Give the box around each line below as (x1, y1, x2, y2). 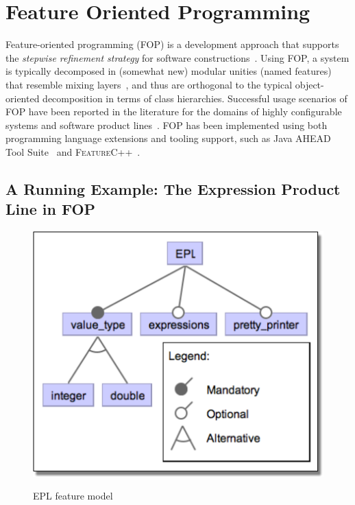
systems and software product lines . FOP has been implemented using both (5, 117, 328, 132)
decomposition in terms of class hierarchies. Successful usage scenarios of (42, 91, 347, 105)
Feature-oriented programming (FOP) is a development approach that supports (5, 37, 339, 51)
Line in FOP (5, 198, 96, 220)
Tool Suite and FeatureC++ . (5, 144, 140, 158)
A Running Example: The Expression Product (5, 178, 341, 199)
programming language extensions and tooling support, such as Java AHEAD (5, 131, 331, 145)
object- (295, 77, 324, 91)
